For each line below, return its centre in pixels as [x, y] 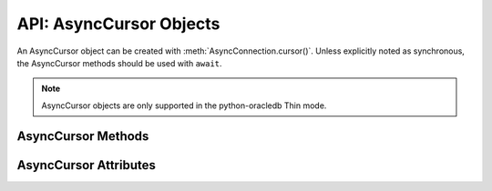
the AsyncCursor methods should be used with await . [119, 63]
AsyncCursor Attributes [87, 165]
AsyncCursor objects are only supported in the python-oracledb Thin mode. [184, 106]
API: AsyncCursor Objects [118, 24]
